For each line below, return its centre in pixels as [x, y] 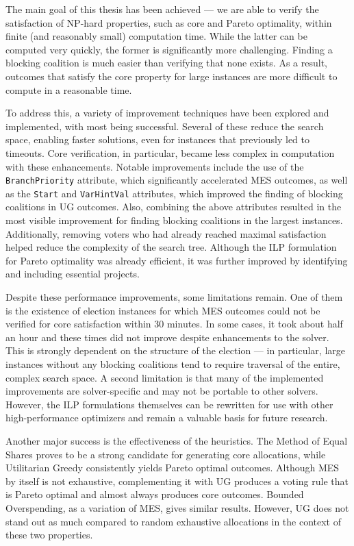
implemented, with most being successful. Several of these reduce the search [165, 126]
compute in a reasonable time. [69, 89]
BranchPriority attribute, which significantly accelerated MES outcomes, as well [177, 180]
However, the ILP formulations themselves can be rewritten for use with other [169, 404]
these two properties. [49, 535]
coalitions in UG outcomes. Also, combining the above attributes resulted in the [174, 207]
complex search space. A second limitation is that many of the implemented [165, 377]
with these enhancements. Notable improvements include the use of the [155, 166]
